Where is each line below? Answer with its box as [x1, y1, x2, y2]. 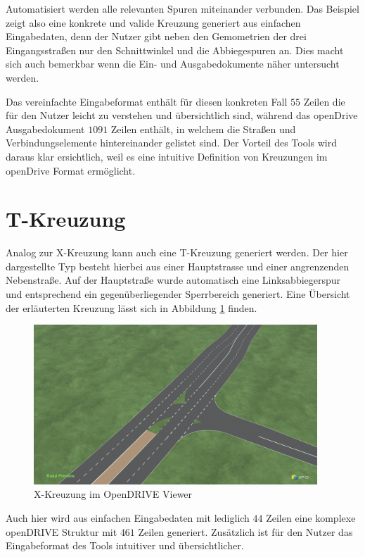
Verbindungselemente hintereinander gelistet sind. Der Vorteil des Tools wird [6, 135, 338, 150]
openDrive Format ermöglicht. [6, 163, 136, 177]
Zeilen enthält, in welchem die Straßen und [110, 121, 296, 136]
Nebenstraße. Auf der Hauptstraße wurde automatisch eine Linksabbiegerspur [6, 273, 341, 287]
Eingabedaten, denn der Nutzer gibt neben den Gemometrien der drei [6, 29, 307, 44]
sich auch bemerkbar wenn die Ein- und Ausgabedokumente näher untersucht [6, 56, 340, 71]
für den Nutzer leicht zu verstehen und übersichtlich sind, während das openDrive [6, 108, 358, 123]
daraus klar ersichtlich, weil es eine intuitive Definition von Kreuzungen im [6, 149, 328, 163]
